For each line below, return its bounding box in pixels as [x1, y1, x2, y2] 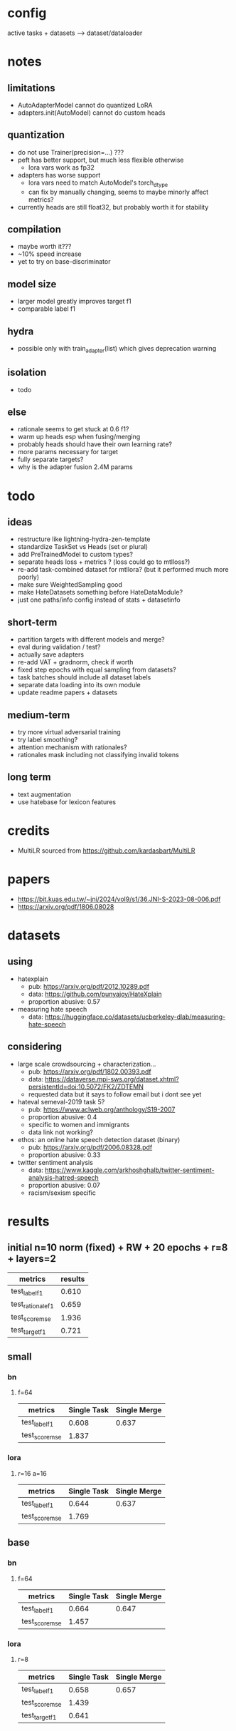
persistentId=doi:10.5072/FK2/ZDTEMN [28, 1082, 144, 1091]
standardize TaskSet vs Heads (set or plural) [17, 543, 148, 551]
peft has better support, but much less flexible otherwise [17, 155, 184, 164]
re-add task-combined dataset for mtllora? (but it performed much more [17, 565, 229, 574]
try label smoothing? [17, 736, 78, 744]
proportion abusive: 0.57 [28, 997, 101, 1006]
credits [7, 823, 50, 839]
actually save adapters [17, 650, 84, 659]
